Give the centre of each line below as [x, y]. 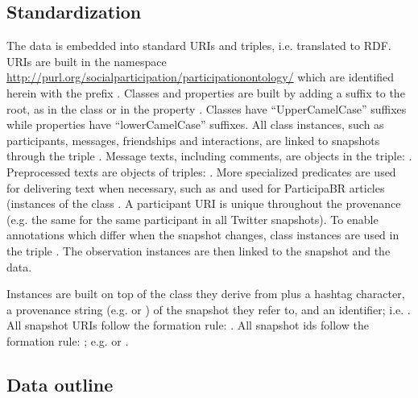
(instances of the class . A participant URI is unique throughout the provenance [204, 203]
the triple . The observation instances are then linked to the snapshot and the [199, 250]
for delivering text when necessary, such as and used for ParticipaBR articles [196, 187]
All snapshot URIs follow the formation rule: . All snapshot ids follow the [188, 325]
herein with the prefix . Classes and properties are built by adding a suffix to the [206, 92]
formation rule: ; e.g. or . [68, 340]
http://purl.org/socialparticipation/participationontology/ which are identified [201, 77]
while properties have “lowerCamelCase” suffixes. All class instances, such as [195, 124]
